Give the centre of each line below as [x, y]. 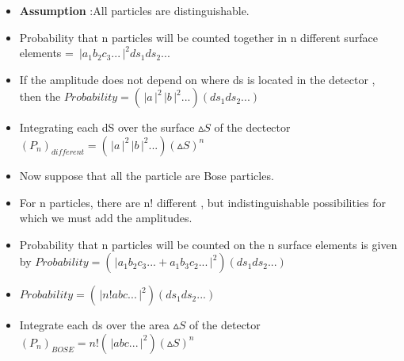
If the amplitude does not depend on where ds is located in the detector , [197, 79]
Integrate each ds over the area [94, 325]
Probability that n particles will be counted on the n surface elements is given [208, 244]
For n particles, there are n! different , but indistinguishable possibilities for [202, 202]
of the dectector [252, 127]
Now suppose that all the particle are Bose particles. [147, 175]
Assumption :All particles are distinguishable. [134, 10]
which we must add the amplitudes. [106, 218]
